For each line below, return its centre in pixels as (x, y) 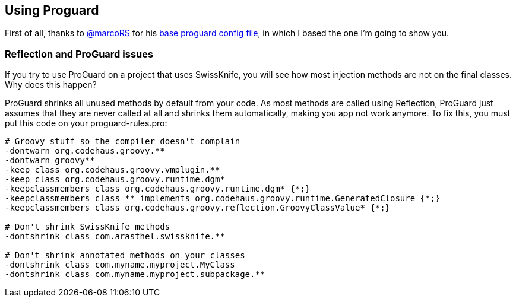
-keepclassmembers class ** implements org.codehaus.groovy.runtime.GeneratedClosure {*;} (223, 198)
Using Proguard (52, 10)
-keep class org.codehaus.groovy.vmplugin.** (113, 170)
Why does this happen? (51, 85)
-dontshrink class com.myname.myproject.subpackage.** (135, 274)
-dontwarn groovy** (50, 160)
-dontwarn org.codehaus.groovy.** (85, 151)
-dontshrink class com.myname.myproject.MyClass (120, 265)
